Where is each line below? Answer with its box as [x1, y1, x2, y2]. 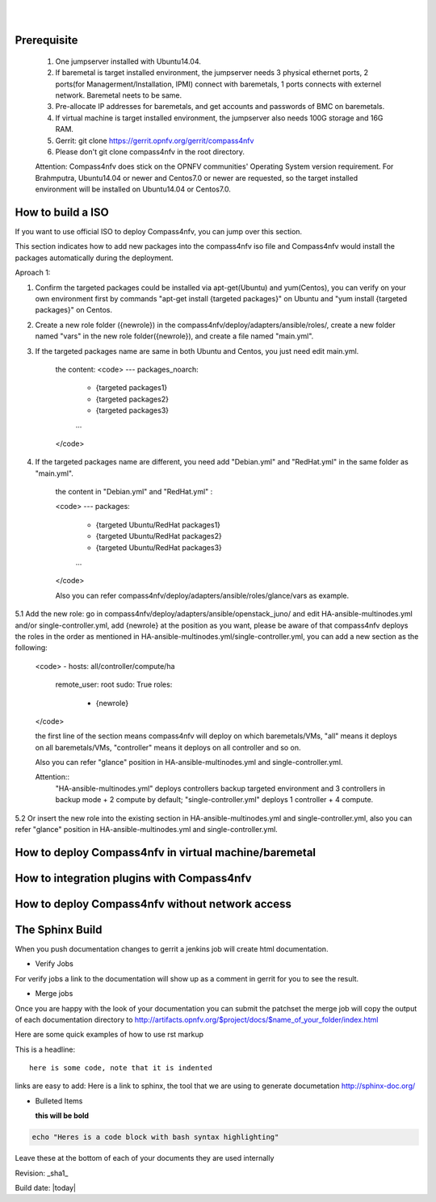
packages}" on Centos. [35, 305, 113, 315]
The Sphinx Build [15, 923, 103, 936]
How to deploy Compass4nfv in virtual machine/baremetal [15, 845, 317, 859]
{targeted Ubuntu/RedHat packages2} [95, 532, 222, 541]
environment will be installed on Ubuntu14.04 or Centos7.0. [35, 184, 232, 194]
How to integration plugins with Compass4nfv [15, 871, 252, 885]
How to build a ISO [15, 205, 109, 219]
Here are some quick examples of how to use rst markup [15, 1030, 203, 1040]
